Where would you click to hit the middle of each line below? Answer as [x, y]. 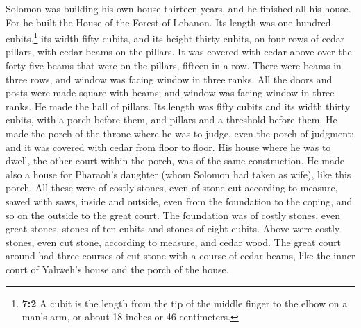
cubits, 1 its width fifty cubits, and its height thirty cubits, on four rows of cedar [175, 37]
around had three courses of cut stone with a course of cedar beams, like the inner [180, 256]
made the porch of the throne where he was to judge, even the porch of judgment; [180, 133]
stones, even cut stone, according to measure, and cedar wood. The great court [174, 242]
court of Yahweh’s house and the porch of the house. [117, 269]
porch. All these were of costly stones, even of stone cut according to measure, [172, 188]
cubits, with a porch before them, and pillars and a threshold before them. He [171, 120]
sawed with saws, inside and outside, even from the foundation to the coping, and [179, 201]
